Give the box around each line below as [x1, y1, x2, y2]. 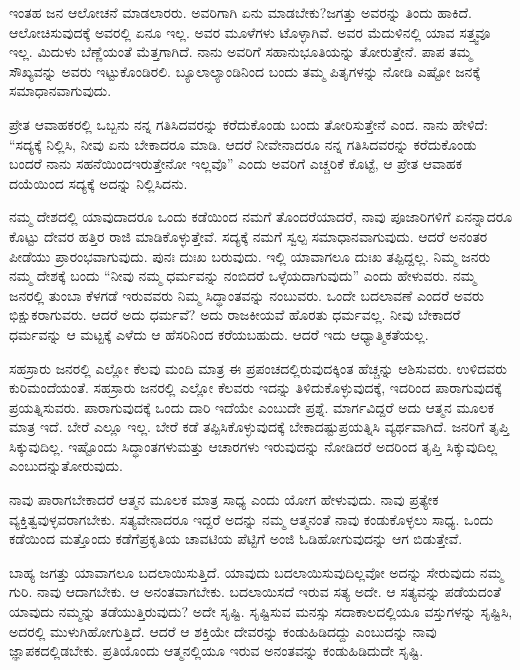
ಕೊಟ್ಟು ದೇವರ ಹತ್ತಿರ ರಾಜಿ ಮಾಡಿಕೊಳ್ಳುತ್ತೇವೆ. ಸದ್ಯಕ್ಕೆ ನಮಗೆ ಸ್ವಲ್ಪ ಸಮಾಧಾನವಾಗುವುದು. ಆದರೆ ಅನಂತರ [9, 225, 488, 246]
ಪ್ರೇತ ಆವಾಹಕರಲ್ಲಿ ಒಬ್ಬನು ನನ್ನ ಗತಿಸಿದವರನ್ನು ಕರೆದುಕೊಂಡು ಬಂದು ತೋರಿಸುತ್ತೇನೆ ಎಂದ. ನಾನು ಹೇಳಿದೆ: [9, 113, 489, 134]
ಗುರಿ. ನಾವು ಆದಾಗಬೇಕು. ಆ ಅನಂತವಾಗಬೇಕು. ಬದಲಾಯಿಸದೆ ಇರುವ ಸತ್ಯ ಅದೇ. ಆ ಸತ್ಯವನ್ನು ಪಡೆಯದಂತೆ [9, 581, 501, 602]
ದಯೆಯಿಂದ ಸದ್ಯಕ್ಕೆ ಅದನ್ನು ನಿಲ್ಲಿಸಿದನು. [9, 172, 188, 193]
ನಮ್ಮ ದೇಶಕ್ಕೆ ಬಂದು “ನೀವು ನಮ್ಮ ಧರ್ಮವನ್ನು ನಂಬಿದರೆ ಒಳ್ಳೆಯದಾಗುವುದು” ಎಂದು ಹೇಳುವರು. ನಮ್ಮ [9, 265, 476, 286]
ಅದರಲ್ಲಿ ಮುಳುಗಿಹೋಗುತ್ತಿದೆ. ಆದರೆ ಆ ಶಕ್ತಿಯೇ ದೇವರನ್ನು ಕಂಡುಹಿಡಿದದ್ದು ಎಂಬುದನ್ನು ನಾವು [9, 620, 437, 641]
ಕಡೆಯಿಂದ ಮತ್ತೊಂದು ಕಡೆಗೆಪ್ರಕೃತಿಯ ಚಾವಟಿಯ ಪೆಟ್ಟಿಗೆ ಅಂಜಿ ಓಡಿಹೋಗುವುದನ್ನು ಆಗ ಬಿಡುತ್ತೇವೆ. [9, 528, 463, 549]
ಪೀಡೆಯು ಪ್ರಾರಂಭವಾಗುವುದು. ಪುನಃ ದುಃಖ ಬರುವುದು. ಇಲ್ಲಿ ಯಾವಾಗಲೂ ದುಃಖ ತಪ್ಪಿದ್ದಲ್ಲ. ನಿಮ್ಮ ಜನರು [9, 245, 491, 266]
